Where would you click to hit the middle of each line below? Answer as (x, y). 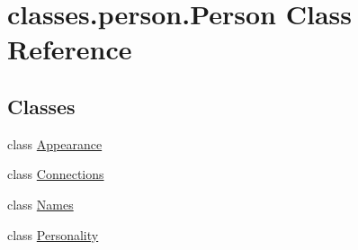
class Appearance (55, 143)
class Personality (53, 234)
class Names (40, 204)
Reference (70, 49)
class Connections (56, 174)
